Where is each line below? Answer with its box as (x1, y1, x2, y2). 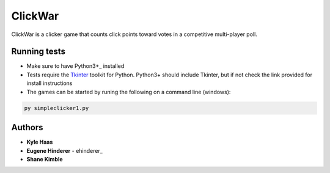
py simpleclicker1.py (24, 105, 89, 111)
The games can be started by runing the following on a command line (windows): (26, 88, 231, 95)
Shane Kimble (26, 155, 64, 163)
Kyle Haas (26, 138, 53, 146)
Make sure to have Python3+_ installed (26, 62, 125, 70)
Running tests (11, 46, 66, 57)
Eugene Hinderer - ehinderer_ (26, 147, 103, 154)
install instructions (26, 79, 73, 87)
